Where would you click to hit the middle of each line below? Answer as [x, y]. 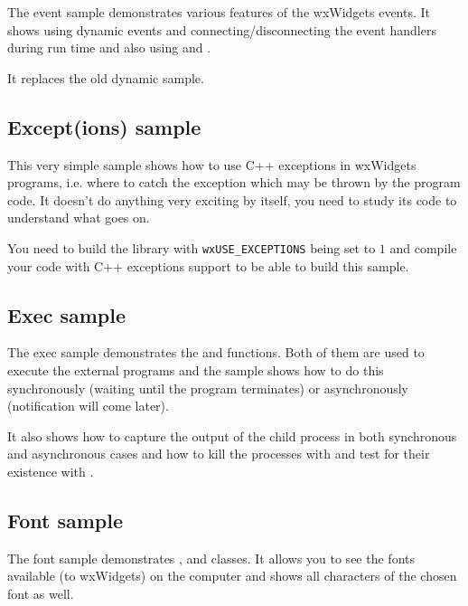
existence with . [51, 471]
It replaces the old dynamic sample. [106, 77]
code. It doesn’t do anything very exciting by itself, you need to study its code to [232, 199]
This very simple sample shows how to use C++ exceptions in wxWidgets [212, 164]
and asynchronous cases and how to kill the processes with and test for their [219, 454]
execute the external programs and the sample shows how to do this [196, 370]
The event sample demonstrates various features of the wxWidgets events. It [219, 12]
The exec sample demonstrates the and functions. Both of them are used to [216, 352]
